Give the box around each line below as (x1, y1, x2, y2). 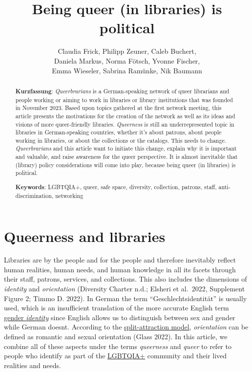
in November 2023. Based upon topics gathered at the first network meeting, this (15, 104, 222, 112)
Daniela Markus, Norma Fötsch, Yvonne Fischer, (54, 55, 200, 66)
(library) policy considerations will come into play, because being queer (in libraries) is (15, 160, 236, 169)
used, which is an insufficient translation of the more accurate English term (4, 303, 229, 313)
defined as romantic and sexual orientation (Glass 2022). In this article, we (4, 331, 228, 341)
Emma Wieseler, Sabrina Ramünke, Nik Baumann (52, 65, 202, 75)
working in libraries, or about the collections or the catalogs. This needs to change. (15, 136, 226, 144)
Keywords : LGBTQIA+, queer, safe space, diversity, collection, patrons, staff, (15, 183, 217, 191)
